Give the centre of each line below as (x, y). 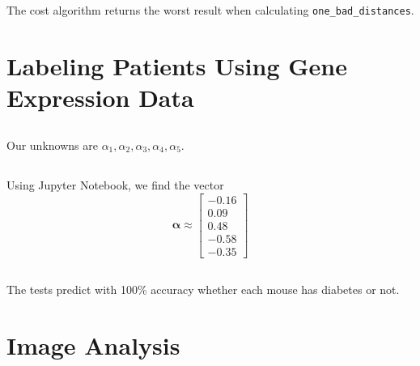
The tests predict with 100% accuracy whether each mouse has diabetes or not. (203, 289)
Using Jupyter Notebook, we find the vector (115, 184)
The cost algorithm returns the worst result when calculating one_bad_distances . (210, 10)
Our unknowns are (52, 145)
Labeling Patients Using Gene (177, 66)
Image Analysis (93, 345)
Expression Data (100, 98)
